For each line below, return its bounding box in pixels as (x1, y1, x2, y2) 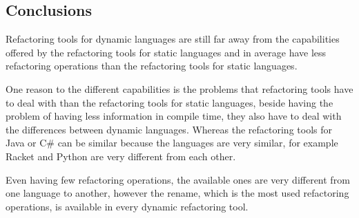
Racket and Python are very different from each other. (6, 149, 236, 163)
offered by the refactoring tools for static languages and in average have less (6, 45, 327, 59)
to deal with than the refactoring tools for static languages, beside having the (6, 95, 333, 109)
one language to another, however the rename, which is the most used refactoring (6, 186, 349, 200)
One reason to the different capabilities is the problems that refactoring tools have (6, 81, 353, 96)
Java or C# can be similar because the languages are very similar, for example (6, 135, 338, 150)
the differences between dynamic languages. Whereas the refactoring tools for (6, 122, 332, 136)
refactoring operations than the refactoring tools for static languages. (6, 58, 298, 73)
